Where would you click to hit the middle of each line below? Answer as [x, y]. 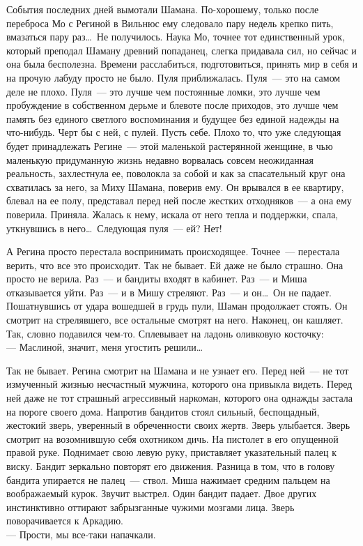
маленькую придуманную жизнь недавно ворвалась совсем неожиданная [160, 159]
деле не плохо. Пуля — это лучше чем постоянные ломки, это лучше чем [163, 91]
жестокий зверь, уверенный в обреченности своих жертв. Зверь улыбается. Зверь [178, 425]
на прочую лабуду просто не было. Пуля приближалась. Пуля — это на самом [173, 77]
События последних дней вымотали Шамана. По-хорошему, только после [163, 9]
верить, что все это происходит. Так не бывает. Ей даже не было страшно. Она [175, 265]
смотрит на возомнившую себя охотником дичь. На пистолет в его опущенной [172, 438]
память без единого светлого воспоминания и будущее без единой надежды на [173, 118]
